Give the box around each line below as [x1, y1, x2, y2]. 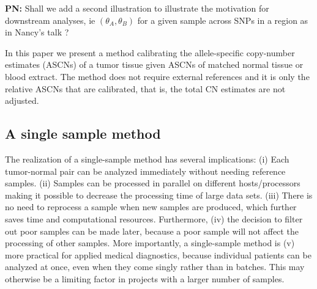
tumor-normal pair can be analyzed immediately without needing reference [5, 164, 286, 177]
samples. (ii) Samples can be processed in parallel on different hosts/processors [5, 177, 300, 189]
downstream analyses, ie [5, 13, 95, 26]
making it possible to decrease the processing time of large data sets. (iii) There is [5, 188, 313, 201]
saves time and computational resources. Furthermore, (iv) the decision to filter [5, 212, 303, 225]
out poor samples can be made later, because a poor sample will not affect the [5, 224, 299, 237]
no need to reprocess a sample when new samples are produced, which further [5, 200, 297, 213]
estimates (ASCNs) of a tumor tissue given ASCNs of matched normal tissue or [5, 58, 304, 71]
